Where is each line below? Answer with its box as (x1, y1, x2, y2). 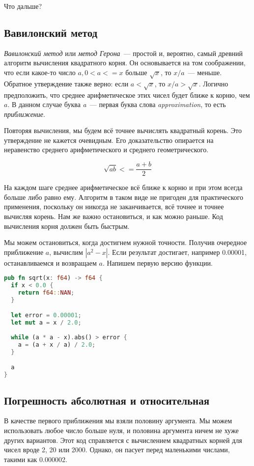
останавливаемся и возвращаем (4, 257, 97, 268)
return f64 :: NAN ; (18, 289, 75, 297)
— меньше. (188, 67, 222, 77)
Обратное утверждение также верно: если (4, 78, 129, 88)
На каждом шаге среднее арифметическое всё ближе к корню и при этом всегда (4, 182, 243, 192)
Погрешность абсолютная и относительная (4, 392, 210, 408)
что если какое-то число (4, 67, 76, 77)
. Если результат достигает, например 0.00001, (108, 247, 247, 257)
